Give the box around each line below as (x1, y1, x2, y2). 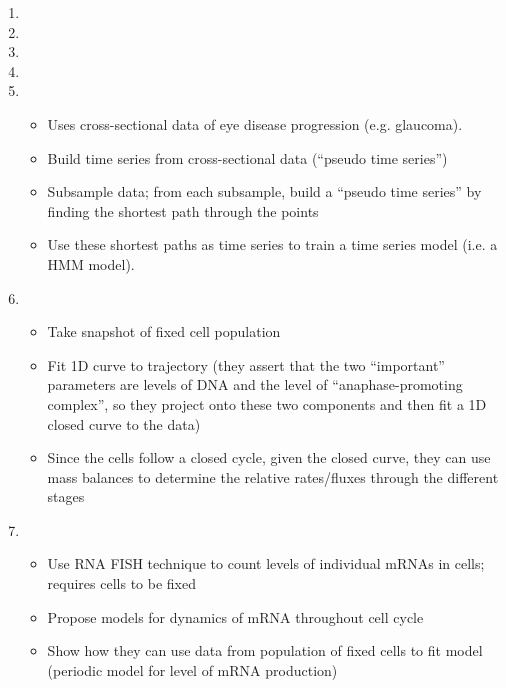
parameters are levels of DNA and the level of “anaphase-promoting (47, 374, 463, 395)
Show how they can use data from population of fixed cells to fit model (47, 640, 483, 661)
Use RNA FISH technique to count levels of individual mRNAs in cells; (47, 553, 485, 574)
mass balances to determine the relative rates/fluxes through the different (47, 466, 499, 487)
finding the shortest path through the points (47, 200, 319, 221)
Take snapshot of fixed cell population (47, 321, 281, 342)
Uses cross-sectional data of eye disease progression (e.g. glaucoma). (47, 113, 463, 134)
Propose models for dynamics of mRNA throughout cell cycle (47, 606, 424, 627)
